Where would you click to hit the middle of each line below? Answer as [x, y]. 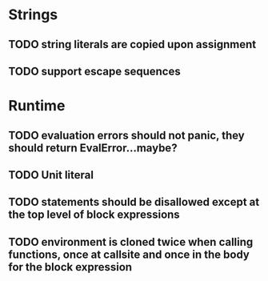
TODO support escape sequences [95, 71]
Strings [33, 15]
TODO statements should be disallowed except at [134, 202]
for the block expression [70, 267]
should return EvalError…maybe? [93, 148]
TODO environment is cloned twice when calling [131, 242]
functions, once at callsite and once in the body [129, 254]
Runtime [37, 106]
